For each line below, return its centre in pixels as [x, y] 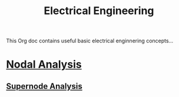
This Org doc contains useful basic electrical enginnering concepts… [90, 41]
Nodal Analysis [44, 64]
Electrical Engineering [99, 11]
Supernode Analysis [44, 86]
